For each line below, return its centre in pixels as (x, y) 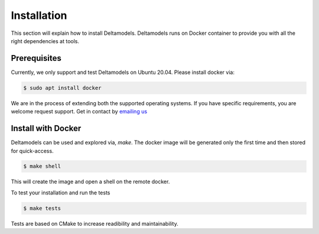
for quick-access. (32, 151)
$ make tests (42, 208)
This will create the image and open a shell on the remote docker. (90, 182)
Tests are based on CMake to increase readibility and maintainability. (95, 223)
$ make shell (42, 166)
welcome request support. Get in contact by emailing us (79, 112)
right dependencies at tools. (45, 41)
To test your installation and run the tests (61, 193)
